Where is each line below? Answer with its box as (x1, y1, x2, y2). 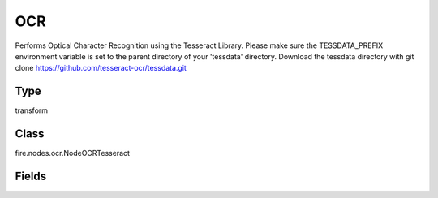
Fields (15, 169, 47, 183)
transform (15, 105, 49, 115)
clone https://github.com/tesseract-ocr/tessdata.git (15, 63, 187, 73)
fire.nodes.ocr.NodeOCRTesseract (15, 148, 130, 158)
